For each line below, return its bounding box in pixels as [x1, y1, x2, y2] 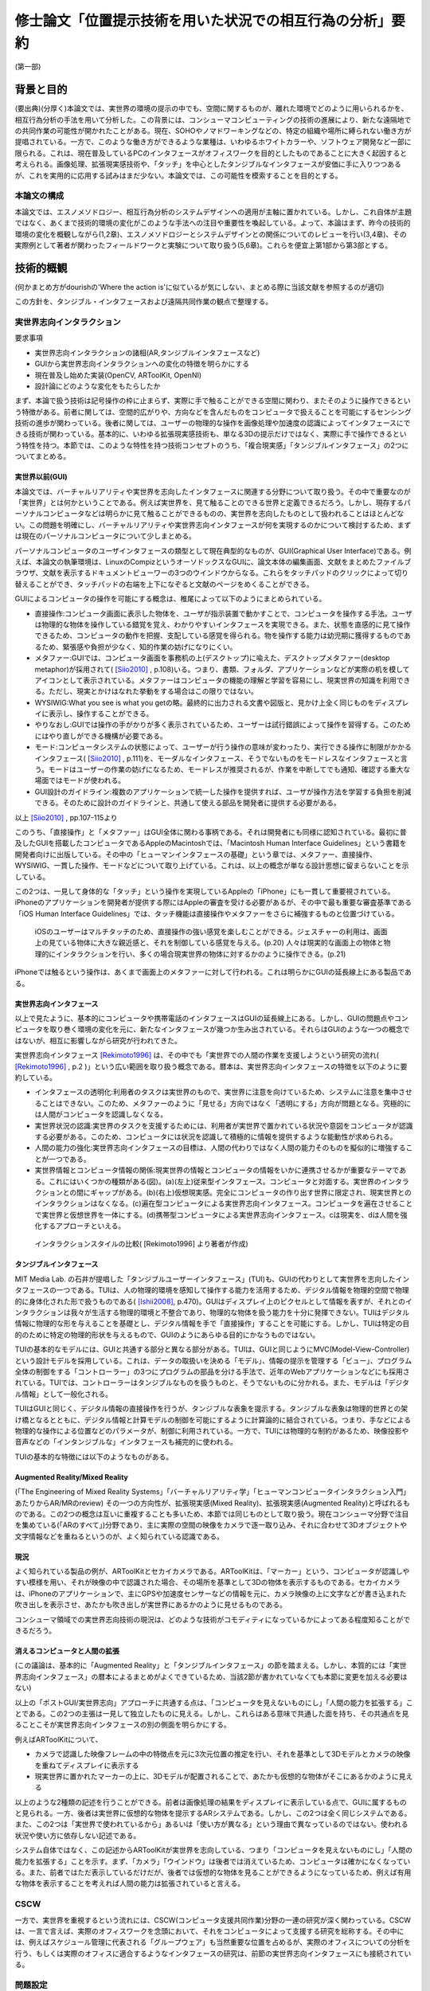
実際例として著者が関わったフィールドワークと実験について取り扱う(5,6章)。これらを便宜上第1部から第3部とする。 [14, 240, 393, 250]
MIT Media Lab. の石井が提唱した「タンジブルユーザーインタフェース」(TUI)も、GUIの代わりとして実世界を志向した [14, 1274, 396, 1284]
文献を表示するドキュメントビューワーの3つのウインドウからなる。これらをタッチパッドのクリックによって [41, 568, 395, 577]
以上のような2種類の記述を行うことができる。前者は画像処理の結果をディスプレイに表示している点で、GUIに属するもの [14, 1797, 407, 1807]
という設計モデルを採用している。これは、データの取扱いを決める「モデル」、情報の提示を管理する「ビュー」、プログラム [14, 1355, 412, 1365]
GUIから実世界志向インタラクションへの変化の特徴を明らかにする [34, 359, 250, 369]
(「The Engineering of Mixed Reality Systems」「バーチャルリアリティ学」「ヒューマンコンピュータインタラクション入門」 [14, 1487, 410, 1496]
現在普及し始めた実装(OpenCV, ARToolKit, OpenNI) [34, 370, 202, 380]
